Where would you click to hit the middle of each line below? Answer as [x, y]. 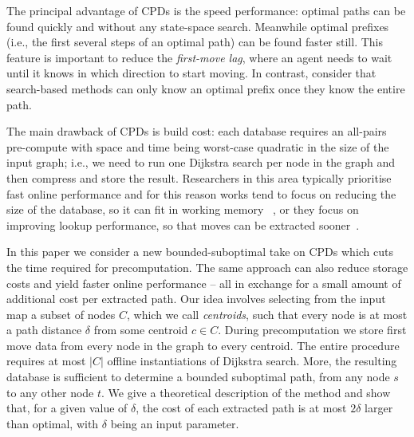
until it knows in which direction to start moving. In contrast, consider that [191, 73]
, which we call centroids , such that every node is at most [267, 314]
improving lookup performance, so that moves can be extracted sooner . [183, 224]
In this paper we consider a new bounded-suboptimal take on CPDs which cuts [200, 252]
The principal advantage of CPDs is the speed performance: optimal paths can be [206, 10]
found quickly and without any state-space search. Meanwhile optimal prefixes [198, 26]
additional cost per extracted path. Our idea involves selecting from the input [196, 299]
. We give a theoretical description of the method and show [246, 392]
